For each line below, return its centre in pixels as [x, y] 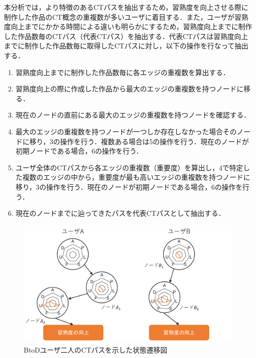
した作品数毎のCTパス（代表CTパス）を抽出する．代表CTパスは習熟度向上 [126, 36]
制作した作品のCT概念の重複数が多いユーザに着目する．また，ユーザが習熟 [126, 17]
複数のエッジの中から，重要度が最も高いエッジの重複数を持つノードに [136, 177]
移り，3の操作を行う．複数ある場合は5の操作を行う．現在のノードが [139, 141]
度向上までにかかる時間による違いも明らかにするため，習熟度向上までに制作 [128, 26]
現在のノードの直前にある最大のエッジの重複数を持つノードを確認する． [133, 115]
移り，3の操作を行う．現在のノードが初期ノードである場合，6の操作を [129, 186]
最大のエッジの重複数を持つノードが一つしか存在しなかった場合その [126, 131]
